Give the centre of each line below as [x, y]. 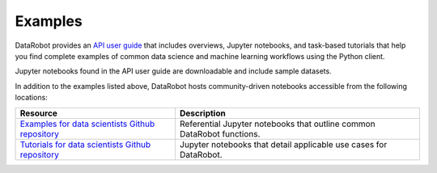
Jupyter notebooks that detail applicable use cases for [283, 144]
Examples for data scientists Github [87, 124]
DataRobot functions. [220, 133]
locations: [31, 98]
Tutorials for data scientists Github [85, 144]
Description [202, 113]
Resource [39, 113]
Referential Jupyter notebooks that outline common [277, 124]
